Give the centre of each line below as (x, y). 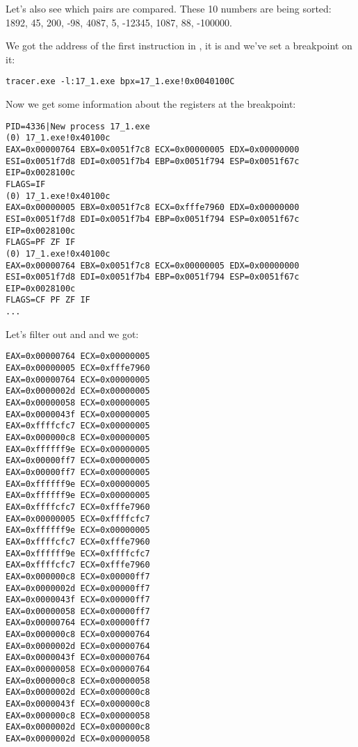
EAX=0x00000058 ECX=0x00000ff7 (78, 611)
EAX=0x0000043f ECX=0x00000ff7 (78, 600)
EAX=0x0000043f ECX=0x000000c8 (78, 704)
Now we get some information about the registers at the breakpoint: (151, 104)
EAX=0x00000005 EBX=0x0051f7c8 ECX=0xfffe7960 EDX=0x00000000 (153, 208)
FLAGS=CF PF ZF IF (48, 300)
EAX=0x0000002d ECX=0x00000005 (78, 391)
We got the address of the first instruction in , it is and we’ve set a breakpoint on (179, 46)
